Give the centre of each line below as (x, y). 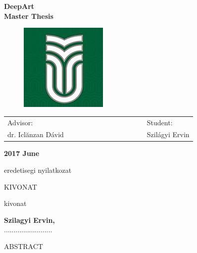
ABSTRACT (24, 246)
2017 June (22, 153)
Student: (160, 122)
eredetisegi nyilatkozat (38, 170)
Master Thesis (29, 16)
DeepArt (19, 6)
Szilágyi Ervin (168, 134)
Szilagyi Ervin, (29, 220)
